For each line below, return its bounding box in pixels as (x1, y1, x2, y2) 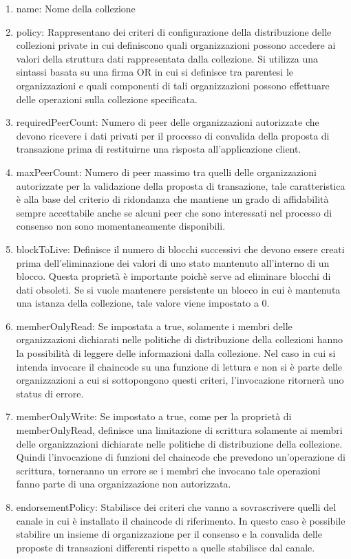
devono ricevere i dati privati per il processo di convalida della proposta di (16, 128, 330, 142)
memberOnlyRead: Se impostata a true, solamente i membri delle (16, 318, 292, 333)
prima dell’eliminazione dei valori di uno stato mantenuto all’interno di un (16, 255, 330, 270)
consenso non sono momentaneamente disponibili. (16, 219, 226, 233)
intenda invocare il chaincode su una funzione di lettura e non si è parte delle (16, 359, 342, 373)
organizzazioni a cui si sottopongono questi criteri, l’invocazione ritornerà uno (16, 373, 344, 387)
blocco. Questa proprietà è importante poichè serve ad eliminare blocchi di (16, 269, 331, 283)
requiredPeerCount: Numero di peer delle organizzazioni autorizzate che (16, 115, 319, 129)
